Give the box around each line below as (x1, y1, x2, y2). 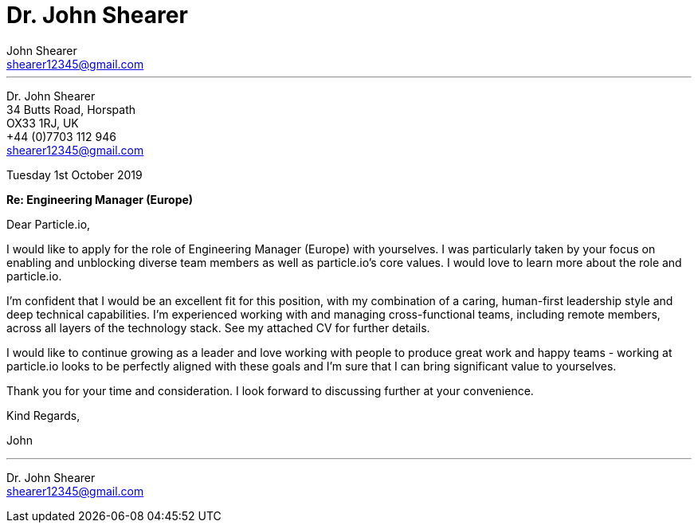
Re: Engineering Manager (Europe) (6, 192, 194, 206)
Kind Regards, (6, 408, 80, 422)
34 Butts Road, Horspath (6, 102, 136, 116)
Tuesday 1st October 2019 (6, 167, 143, 182)
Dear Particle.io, (6, 217, 91, 231)
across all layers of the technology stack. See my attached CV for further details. (6, 320, 430, 335)
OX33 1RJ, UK (6, 116, 79, 130)
